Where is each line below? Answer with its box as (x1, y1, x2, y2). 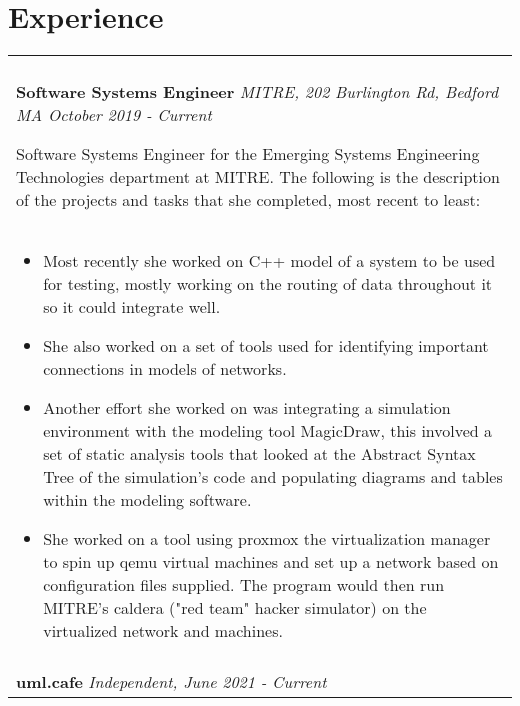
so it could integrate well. (43, 295, 221, 319)
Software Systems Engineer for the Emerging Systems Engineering (16, 142, 480, 166)
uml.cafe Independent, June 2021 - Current (16, 670, 327, 694)
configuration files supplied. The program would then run (43, 573, 445, 597)
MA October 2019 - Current (16, 103, 212, 127)
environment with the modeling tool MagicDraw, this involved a (43, 419, 493, 443)
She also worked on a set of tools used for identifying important (43, 334, 489, 358)
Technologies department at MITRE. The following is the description (16, 165, 500, 189)
